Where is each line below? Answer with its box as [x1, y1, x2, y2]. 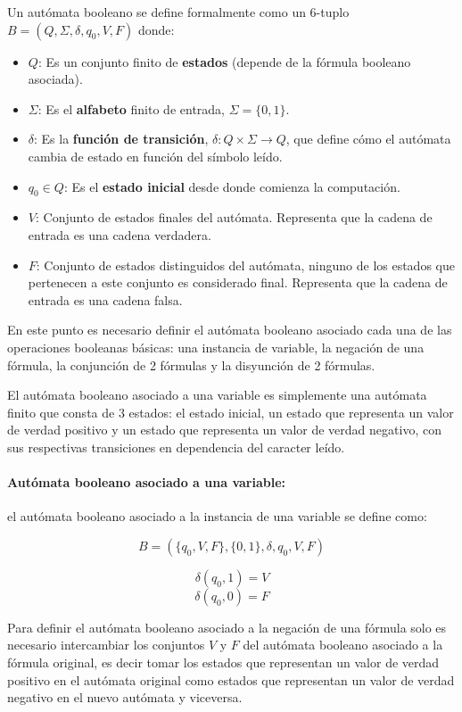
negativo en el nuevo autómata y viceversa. [7, 688, 243, 707]
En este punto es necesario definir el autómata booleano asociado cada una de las [7, 320, 452, 339]
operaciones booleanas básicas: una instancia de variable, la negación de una [7, 337, 425, 356]
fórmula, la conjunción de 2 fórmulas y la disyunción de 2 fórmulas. [7, 355, 375, 374]
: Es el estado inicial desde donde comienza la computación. [63, 177, 400, 195]
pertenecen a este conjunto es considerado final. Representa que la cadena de [28, 273, 448, 292]
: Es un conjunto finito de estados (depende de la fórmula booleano [37, 52, 411, 70]
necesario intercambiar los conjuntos [7, 635, 205, 654]
